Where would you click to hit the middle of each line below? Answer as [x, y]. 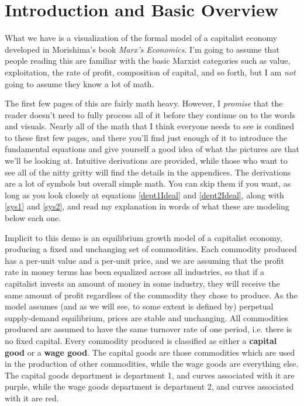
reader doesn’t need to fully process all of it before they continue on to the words [150, 114]
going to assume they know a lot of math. [80, 83]
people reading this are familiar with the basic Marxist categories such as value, [148, 61]
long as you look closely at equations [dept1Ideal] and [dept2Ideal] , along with [144, 195]
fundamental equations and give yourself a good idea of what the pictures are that [152, 149]
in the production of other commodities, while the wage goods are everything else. [152, 364]
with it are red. [32, 398]
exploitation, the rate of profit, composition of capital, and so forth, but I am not [150, 72]
